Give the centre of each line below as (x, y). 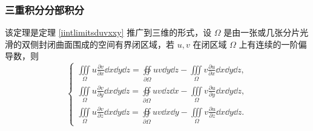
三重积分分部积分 (44, 9)
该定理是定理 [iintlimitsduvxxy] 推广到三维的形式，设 (108, 32)
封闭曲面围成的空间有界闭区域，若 (106, 44)
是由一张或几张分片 (262, 32)
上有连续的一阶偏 (273, 44)
